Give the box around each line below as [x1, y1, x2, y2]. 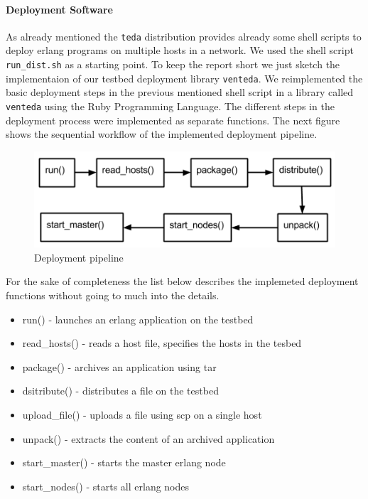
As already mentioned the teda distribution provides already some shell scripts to [6, 28, 362, 43]
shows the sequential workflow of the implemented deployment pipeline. [6, 127, 318, 141]
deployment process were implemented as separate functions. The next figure [6, 112, 340, 127]
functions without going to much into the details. [6, 288, 220, 302]
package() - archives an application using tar [22, 359, 217, 374]
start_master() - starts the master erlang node [22, 455, 226, 470]
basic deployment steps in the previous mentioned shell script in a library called [6, 85, 354, 100]
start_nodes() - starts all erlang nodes [22, 478, 190, 493]
